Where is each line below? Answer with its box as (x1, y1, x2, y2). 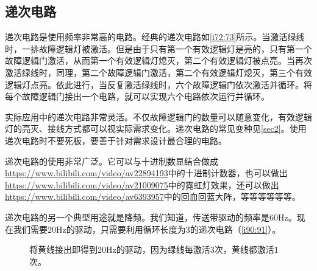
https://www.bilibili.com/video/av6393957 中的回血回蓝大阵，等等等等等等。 (5, 190, 301, 203)
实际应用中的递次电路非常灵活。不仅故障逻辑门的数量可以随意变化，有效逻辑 (5, 110, 312, 123)
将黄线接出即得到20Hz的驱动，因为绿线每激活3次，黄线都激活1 (29, 243, 279, 256)
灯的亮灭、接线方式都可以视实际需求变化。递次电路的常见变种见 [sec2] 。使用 (5, 122, 307, 135)
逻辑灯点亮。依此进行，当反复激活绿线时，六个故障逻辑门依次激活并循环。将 (5, 78, 312, 91)
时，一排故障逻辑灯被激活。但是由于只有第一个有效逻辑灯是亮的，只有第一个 (5, 42, 312, 55)
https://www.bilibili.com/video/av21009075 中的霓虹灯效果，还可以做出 (5, 178, 279, 191)
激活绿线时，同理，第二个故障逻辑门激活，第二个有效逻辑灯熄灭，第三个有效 (5, 66, 312, 78)
